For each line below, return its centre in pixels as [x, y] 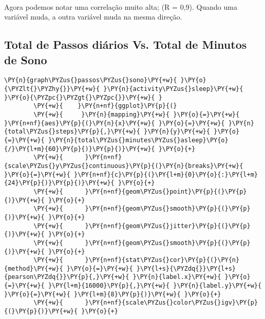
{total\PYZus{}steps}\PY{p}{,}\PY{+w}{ [72, 132]
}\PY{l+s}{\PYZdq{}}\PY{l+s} [186, 268]
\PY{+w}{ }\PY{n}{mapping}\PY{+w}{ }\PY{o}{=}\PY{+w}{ [137, 115]
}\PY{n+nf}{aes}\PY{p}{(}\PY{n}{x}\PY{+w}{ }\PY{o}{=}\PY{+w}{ [115, 123]
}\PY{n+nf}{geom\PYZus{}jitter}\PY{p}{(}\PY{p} [168, 226]
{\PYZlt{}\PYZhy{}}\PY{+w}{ [52, 89]
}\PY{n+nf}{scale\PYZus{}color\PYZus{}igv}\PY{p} [171, 303]
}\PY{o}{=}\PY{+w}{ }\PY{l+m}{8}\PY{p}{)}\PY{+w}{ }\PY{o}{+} [113, 294]
